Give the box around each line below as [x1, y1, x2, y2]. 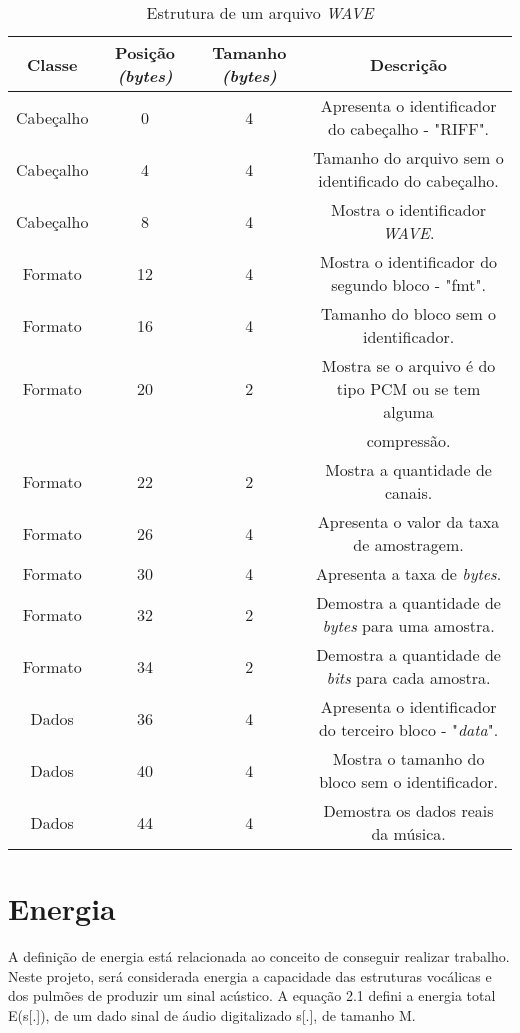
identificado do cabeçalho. [318, 169, 499, 192]
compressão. [366, 429, 451, 452]
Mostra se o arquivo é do [321, 354, 496, 377]
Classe [27, 52, 78, 76]
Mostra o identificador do [319, 250, 498, 273]
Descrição [370, 52, 448, 76]
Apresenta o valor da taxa [317, 510, 500, 533]
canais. [384, 481, 433, 504]
